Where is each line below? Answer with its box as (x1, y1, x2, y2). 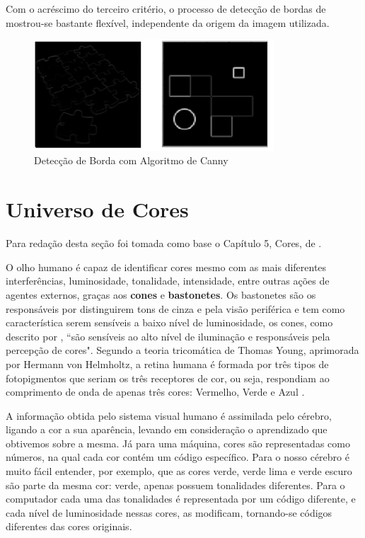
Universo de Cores (6, 195, 189, 224)
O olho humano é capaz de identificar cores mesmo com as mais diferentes (6, 259, 327, 274)
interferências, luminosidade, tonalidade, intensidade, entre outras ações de (6, 273, 330, 288)
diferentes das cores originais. (6, 519, 132, 534)
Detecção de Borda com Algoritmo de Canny (34, 153, 228, 168)
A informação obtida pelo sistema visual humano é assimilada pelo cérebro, (6, 408, 332, 423)
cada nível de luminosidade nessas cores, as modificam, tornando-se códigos (6, 505, 332, 520)
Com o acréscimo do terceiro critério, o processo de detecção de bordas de (6, 1, 326, 16)
